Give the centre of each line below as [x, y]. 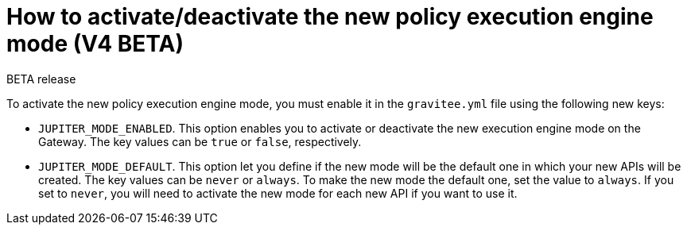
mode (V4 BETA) [95, 44]
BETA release [41, 79]
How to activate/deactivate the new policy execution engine [330, 17]
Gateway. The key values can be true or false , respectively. [200, 141]
